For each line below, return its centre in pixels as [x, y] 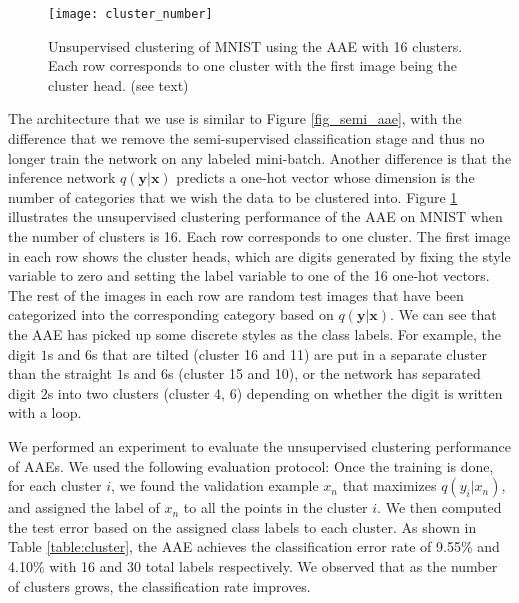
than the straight [60, 373]
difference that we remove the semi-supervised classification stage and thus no [246, 138]
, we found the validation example [214, 485]
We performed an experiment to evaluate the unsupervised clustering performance [259, 445]
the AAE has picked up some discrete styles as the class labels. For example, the [255, 333]
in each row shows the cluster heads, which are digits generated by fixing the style [259, 255]
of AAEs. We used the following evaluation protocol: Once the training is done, [251, 465]
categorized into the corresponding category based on [171, 314]
